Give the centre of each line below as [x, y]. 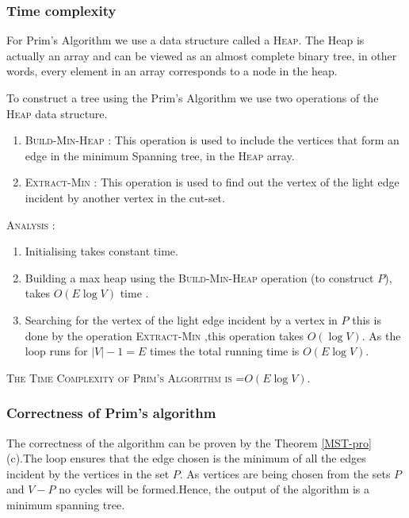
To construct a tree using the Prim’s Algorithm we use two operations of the [193, 98]
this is [367, 319]
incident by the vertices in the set [88, 473]
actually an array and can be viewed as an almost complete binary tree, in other [202, 55]
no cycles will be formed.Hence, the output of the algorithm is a [214, 489]
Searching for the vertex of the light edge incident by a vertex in [181, 319]
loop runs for [56, 351]
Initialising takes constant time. [101, 251]
